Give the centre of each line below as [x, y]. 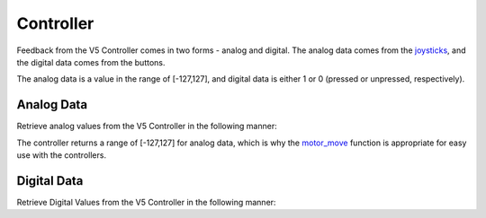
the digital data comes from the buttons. [91, 62]
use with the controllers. [62, 155]
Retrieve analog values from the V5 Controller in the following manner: [147, 126]
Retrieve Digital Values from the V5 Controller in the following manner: [146, 202]
